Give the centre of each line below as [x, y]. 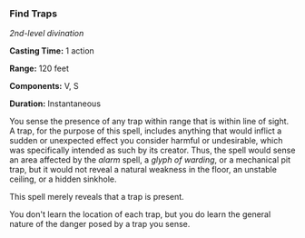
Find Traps [33, 14]
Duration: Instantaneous [55, 104]
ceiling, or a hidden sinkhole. [63, 179]
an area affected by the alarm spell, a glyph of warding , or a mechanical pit [150, 160]
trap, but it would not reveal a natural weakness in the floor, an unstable [143, 170]
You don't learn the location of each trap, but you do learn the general [140, 214]
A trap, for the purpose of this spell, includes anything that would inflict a [146, 131]
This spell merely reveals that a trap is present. [97, 197]
